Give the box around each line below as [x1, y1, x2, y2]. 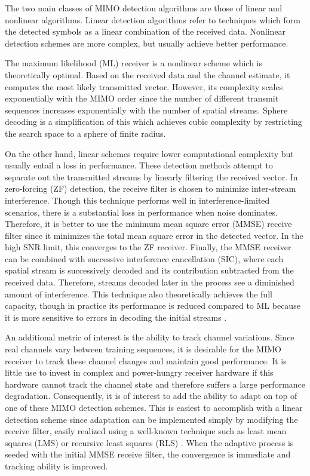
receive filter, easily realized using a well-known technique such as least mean [5, 425, 287, 437]
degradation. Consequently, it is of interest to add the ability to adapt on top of [5, 389, 297, 402]
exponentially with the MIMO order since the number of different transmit [5, 92, 279, 105]
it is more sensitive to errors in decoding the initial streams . [5, 311, 227, 323]
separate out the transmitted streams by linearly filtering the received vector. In [5, 170, 298, 183]
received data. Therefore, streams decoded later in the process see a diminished [5, 276, 294, 288]
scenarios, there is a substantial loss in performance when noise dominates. [5, 205, 278, 218]
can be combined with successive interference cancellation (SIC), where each [5, 252, 284, 265]
